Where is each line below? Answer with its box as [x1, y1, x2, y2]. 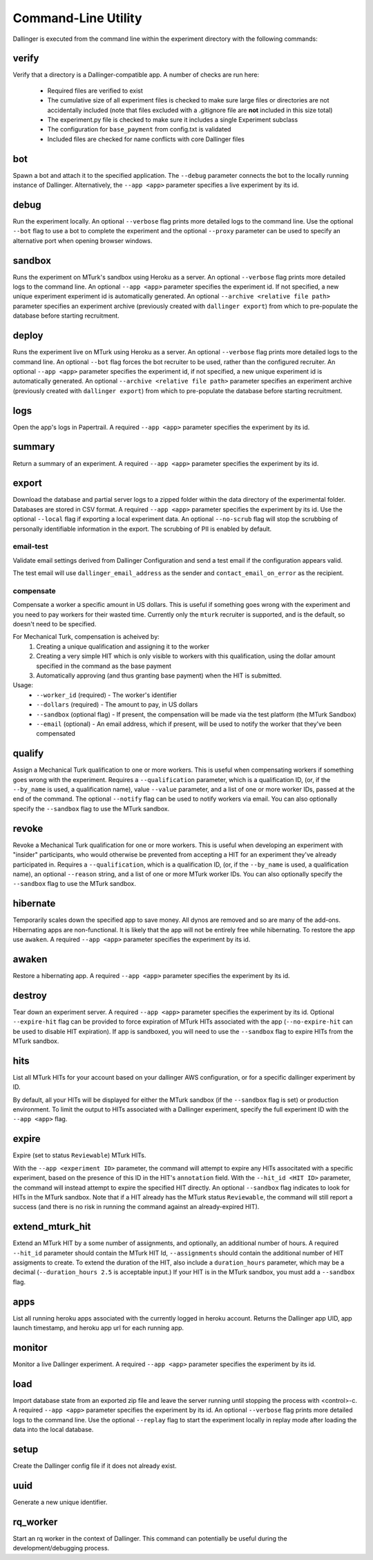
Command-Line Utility [12, 10, 142, 26]
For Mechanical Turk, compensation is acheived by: [12, 633, 160, 641]
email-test [12, 542, 48, 552]
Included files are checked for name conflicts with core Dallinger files [47, 135, 245, 143]
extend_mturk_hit [12, 1221, 91, 1233]
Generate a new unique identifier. [12, 1498, 108, 1506]
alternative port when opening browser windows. [12, 236, 153, 245]
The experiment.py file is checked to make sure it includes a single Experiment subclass [47, 116, 298, 124]
